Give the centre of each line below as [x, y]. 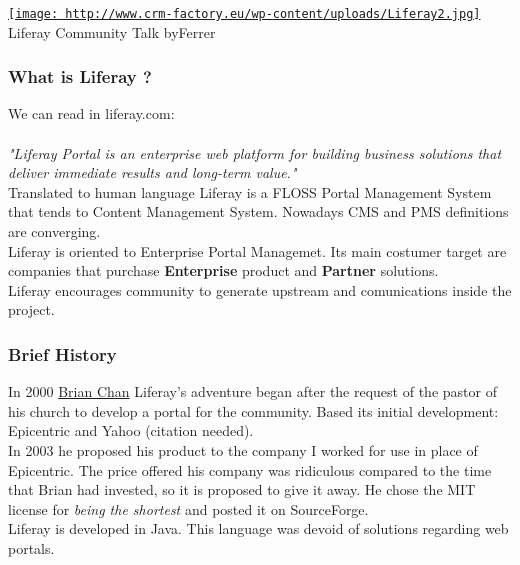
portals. [31, 547]
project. [31, 309]
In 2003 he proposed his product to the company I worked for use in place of [243, 450]
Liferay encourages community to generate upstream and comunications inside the [260, 289]
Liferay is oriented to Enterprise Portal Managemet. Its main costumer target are [257, 250]
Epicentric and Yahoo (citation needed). [131, 430]
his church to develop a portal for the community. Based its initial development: [253, 410]
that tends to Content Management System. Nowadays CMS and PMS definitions [258, 211]
